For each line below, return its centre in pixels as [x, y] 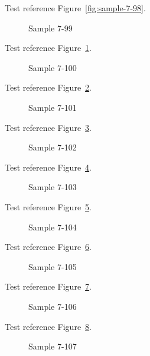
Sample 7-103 [53, 187]
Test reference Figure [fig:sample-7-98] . [75, 8]
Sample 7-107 [53, 346]
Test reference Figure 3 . [48, 127]
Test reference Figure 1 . [48, 48]
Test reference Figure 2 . [48, 87]
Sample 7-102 [53, 147]
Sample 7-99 [50, 28]
